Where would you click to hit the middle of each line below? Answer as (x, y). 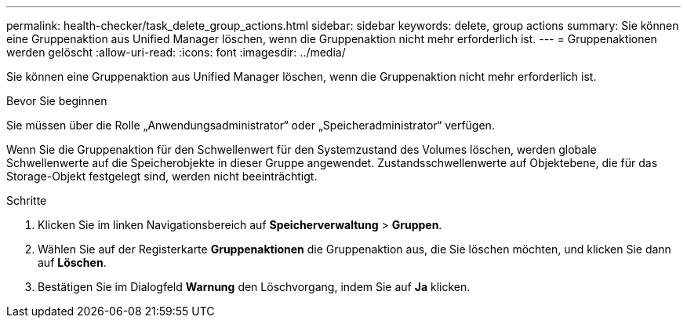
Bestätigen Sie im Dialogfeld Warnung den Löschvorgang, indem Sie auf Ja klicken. (254, 287)
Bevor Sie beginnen (57, 101)
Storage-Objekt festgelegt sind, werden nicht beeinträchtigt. (162, 176)
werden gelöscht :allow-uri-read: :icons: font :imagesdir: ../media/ (176, 52)
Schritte (27, 200)
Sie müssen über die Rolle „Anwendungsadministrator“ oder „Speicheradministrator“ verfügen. (251, 125)
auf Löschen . (72, 262)
